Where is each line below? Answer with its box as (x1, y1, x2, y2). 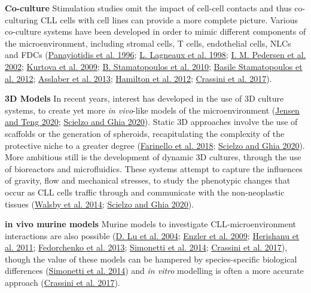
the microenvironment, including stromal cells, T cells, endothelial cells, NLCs (5, 36, 291, 49)
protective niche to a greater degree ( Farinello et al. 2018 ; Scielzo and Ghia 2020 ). (5, 139, 305, 151)
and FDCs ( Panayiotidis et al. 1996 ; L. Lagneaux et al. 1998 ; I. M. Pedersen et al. (5, 48, 306, 61)
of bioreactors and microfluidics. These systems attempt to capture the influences (5, 162, 303, 175)
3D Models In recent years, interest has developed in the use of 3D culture (5, 92, 284, 105)
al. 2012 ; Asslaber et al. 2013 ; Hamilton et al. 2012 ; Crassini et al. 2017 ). (5, 72, 272, 84)
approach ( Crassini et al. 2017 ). (5, 276, 120, 289)
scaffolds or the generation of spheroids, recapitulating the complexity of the (5, 127, 285, 139)
